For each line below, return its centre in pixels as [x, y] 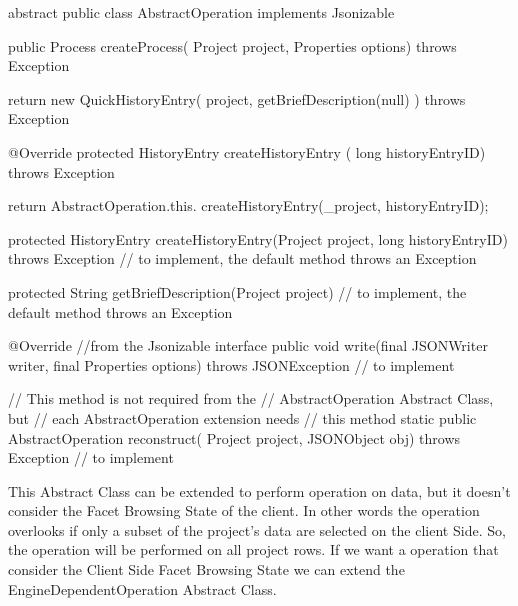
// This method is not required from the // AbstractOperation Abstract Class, [251, 398]
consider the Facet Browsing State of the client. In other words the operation [244, 510]
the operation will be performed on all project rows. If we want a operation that [253, 549]
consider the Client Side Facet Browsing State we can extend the [206, 569]
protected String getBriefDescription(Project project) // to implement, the [237, 291]
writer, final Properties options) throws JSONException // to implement [231, 364]
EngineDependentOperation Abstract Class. [142, 588]
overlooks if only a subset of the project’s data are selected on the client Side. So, [257, 529]
